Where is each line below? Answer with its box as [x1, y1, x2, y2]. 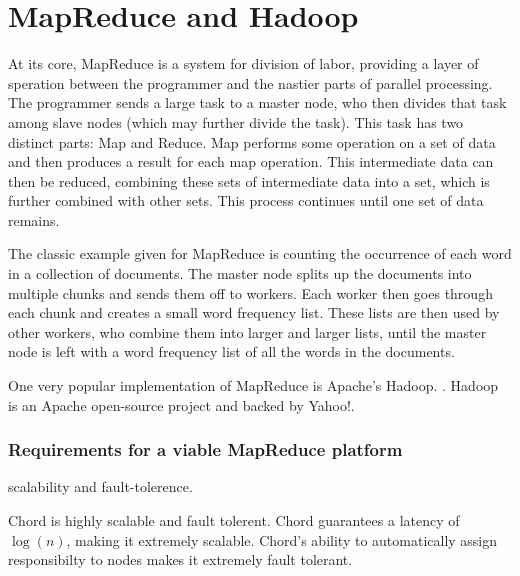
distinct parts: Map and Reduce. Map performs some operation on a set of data [8, 131, 496, 152]
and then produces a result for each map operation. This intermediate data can [8, 151, 494, 172]
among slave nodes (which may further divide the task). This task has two [8, 111, 464, 132]
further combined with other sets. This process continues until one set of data [8, 190, 484, 211]
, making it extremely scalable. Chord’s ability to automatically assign [66, 529, 498, 550]
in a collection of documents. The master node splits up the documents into [8, 263, 472, 284]
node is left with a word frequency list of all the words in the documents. [8, 341, 455, 362]
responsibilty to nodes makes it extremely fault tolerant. [8, 549, 353, 570]
